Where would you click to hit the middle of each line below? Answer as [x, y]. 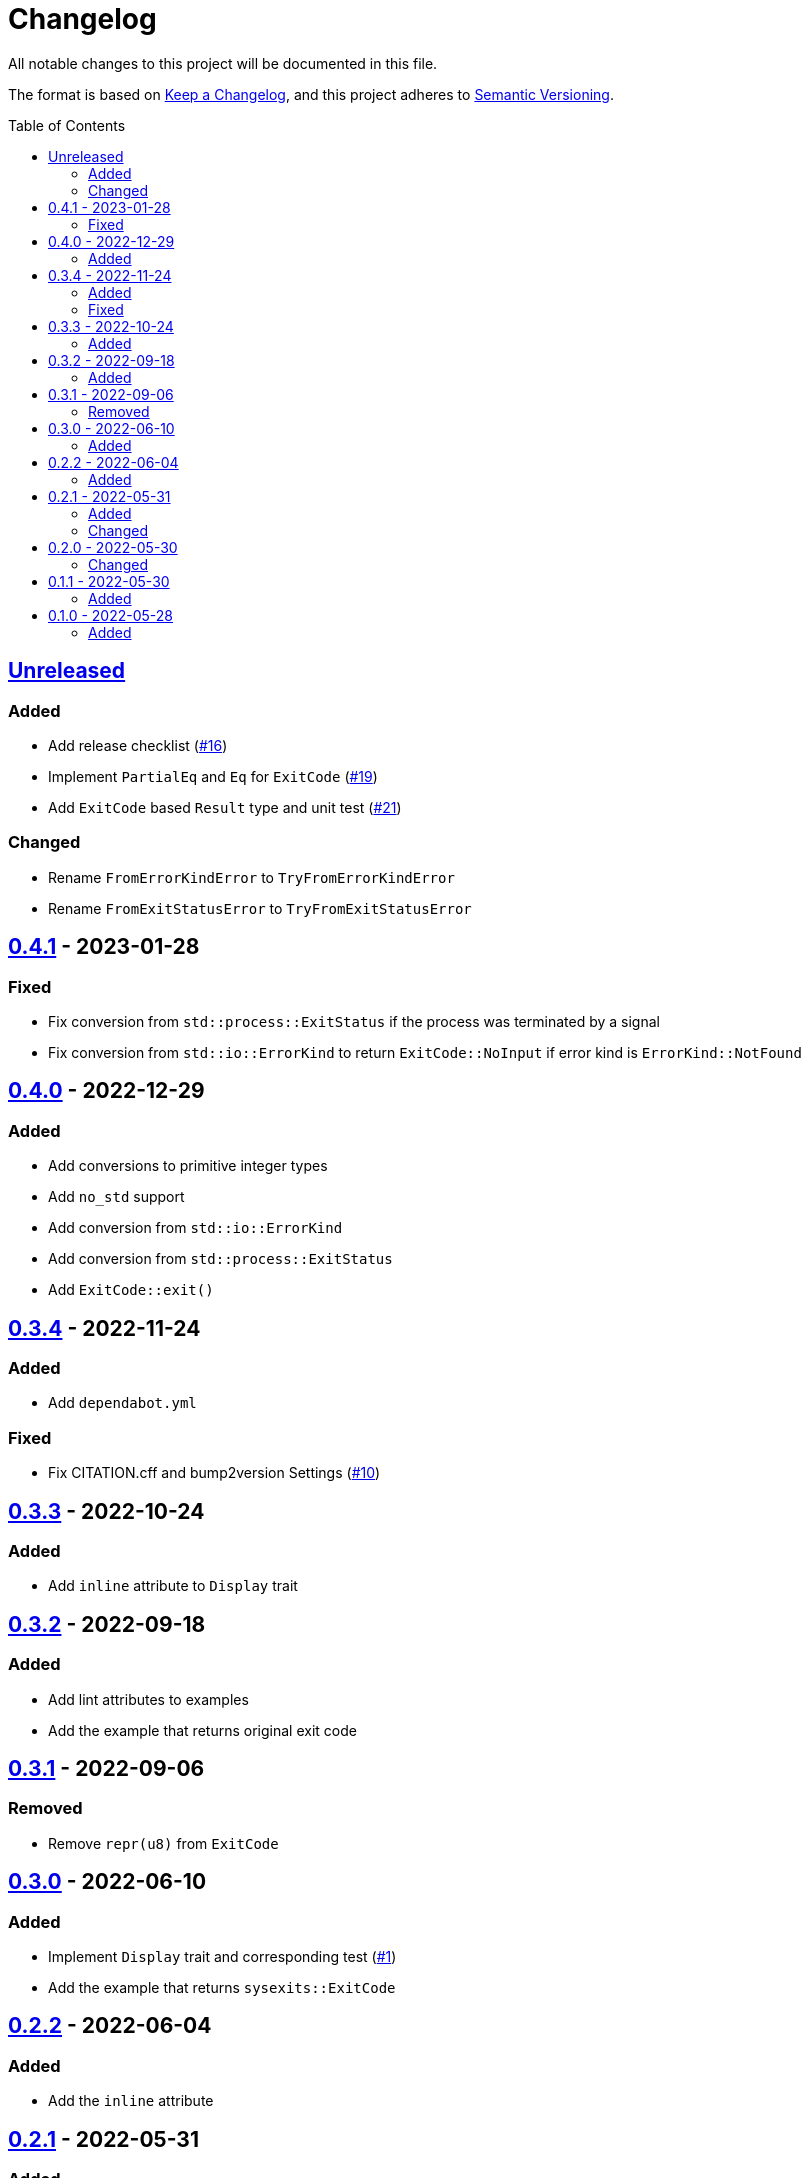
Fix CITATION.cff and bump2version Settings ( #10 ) [214, 1473]
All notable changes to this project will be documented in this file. [223, 63]
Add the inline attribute [131, 2101]
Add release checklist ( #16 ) [138, 745]
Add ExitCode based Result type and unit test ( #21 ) [225, 807]
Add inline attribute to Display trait [173, 1586]
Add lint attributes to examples [148, 1699]
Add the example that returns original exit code [202, 1730]
